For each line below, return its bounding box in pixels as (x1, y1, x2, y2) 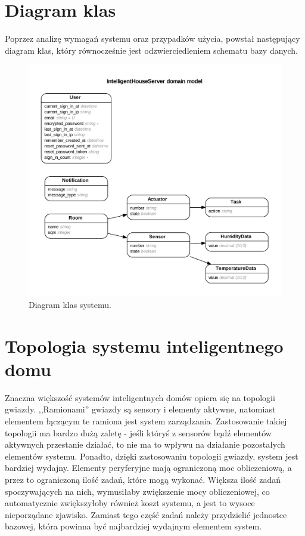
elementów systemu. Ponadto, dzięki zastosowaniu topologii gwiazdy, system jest (5, 449, 298, 462)
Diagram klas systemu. (29, 298, 111, 310)
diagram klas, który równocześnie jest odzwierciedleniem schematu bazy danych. (5, 44, 298, 56)
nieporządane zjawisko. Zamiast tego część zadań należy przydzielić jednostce (5, 508, 287, 520)
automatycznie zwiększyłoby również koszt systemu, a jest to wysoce (5, 497, 255, 509)
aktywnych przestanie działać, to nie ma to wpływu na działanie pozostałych (5, 438, 285, 451)
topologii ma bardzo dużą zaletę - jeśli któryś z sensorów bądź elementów (5, 426, 272, 439)
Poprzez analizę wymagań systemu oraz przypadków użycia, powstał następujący (5, 32, 300, 45)
